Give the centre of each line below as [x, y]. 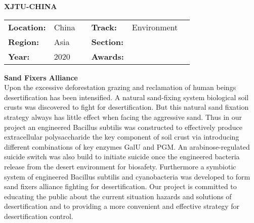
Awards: [108, 56]
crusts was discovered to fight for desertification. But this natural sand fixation [126, 107]
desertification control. [39, 216]
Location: [27, 27]
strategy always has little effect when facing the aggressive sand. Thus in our [123, 117]
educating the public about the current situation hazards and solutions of [118, 196]
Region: [24, 41]
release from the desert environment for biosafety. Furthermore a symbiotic [120, 166]
